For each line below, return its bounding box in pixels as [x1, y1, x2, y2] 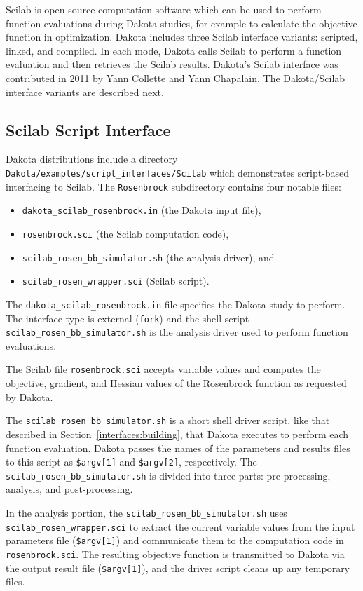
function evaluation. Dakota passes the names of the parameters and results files [6, 440, 350, 455]
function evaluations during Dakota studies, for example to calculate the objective [6, 15, 357, 30]
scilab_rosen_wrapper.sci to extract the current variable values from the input [6, 519, 355, 534]
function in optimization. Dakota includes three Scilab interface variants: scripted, [6, 29, 358, 44]
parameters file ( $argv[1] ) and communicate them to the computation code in [6, 533, 344, 548]
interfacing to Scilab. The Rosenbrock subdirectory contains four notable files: [6, 179, 341, 193]
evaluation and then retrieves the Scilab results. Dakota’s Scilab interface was [6, 57, 338, 72]
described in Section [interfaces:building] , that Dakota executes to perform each [6, 426, 349, 441]
